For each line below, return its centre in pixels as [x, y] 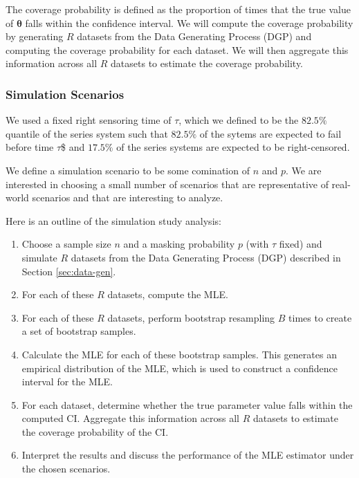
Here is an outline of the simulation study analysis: [113, 220]
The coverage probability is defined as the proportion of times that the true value [178, 9]
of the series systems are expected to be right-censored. [233, 147]
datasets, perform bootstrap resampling [191, 317]
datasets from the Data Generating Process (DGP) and [194, 36]
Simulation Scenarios [65, 94]
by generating [35, 36]
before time [30, 147]
